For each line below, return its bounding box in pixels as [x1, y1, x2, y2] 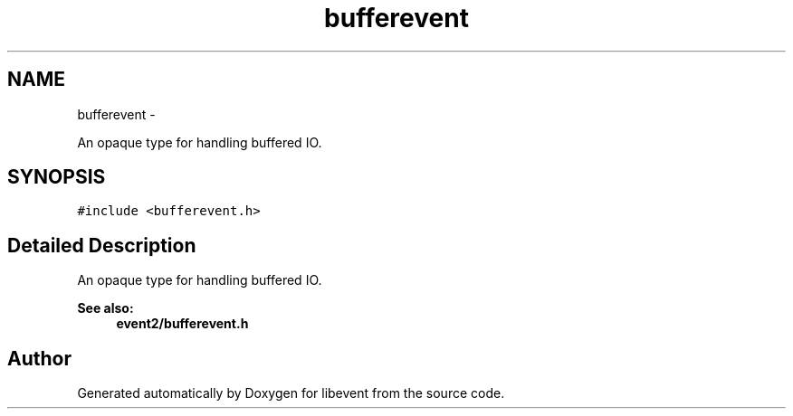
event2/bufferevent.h [116, 316, 249, 332]
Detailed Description [7, 233, 196, 257]
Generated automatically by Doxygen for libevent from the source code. [77, 385, 505, 402]
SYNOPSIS [7, 165, 106, 189]
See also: [77, 300, 134, 317]
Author [7, 346, 72, 370]
